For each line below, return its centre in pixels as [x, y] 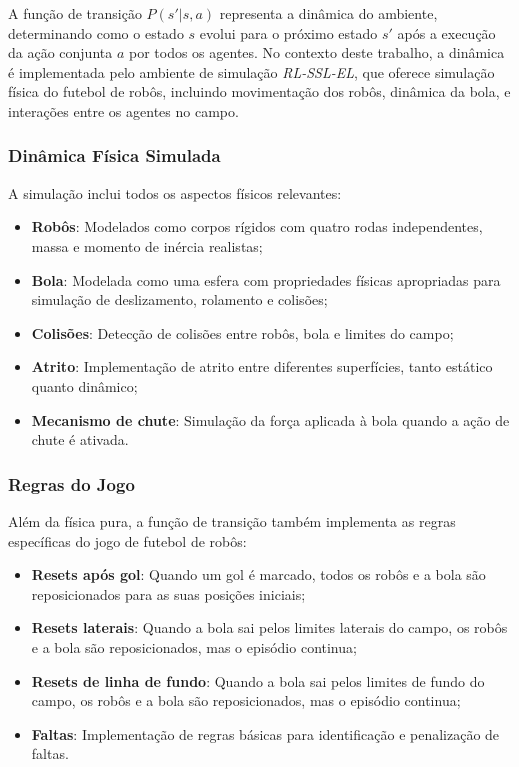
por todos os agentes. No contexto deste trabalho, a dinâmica [316, 52]
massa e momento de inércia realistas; [147, 245]
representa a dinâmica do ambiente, [328, 13]
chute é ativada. [80, 439]
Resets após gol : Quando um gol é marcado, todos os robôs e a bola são [258, 574]
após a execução [446, 32]
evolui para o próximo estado [288, 32]
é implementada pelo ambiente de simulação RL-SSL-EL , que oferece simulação [251, 71]
